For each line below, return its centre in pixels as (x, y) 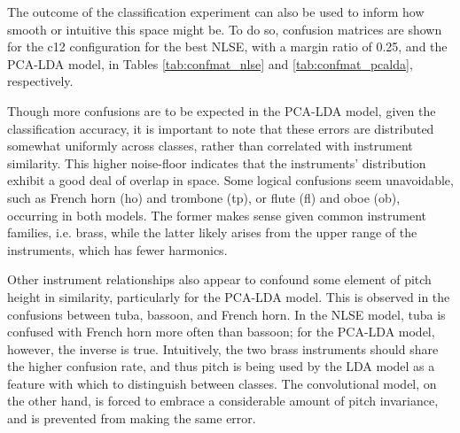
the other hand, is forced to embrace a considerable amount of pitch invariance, (223, 401)
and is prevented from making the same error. (132, 418)
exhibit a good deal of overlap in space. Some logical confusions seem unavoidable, (230, 180)
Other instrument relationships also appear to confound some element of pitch (219, 279)
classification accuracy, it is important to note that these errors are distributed (221, 128)
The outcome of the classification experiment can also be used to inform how (216, 12)
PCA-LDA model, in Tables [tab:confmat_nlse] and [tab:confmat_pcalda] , (210, 63)
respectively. (40, 81)
